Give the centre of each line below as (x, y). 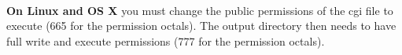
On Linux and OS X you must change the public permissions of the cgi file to (200, 10)
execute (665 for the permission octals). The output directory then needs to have (201, 26)
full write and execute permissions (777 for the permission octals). (166, 40)
